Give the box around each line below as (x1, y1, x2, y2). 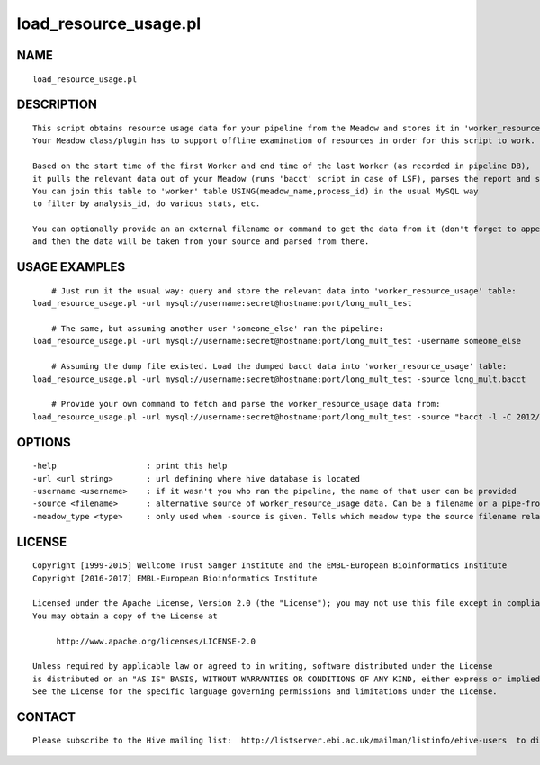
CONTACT (16, 709, 76, 724)
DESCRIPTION (16, 97, 98, 112)
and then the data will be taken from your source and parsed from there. (32, 237, 370, 247)
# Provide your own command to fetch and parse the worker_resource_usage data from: (50, 399, 441, 409)
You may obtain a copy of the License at (32, 610, 218, 621)
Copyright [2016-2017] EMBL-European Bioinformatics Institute (32, 572, 318, 583)
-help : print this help (32, 461, 228, 472)
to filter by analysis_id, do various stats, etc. (32, 199, 261, 209)
